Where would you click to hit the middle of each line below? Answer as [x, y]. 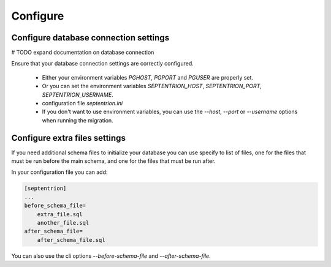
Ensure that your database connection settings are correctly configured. [102, 64]
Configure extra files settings [68, 138]
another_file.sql [63, 223]
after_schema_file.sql [71, 240]
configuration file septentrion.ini [82, 103]
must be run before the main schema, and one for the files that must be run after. [113, 161]
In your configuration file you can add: [59, 172]
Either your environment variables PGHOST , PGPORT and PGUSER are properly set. [148, 77]
